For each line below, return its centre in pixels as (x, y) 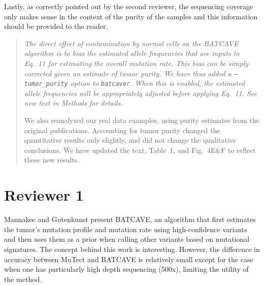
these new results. (52, 160)
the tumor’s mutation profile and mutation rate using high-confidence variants (126, 229)
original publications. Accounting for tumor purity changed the (122, 130)
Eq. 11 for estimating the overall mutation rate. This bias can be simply (136, 63)
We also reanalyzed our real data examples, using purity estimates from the (142, 120)
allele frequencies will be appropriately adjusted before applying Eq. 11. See (141, 93)
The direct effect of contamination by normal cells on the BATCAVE (131, 43)
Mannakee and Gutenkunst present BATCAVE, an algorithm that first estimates (130, 219)
